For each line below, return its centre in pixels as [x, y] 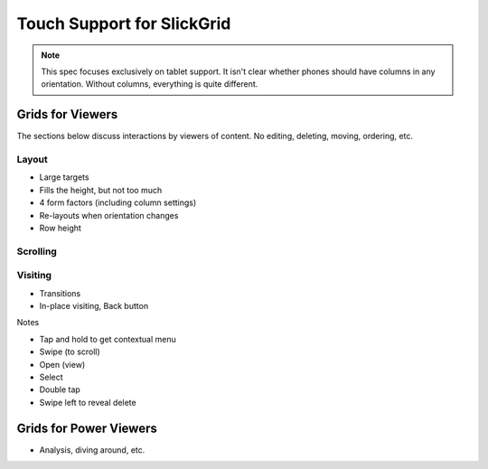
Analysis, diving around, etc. [92, 450]
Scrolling [37, 251]
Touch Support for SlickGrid [124, 23]
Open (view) [62, 364]
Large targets [64, 177]
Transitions [60, 293]
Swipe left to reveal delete [88, 402]
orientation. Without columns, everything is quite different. [150, 84]
